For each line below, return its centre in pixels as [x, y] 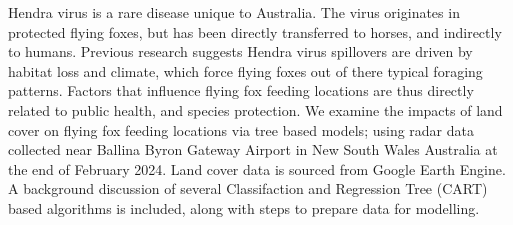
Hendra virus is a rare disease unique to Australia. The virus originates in [234, 12]
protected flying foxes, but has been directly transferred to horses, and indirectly [255, 31]
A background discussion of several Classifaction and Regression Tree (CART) [248, 188]
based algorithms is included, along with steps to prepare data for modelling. [244, 207]
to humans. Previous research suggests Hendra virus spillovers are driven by [240, 51]
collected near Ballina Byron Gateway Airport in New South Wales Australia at [253, 149]
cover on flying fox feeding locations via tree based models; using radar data [241, 129]
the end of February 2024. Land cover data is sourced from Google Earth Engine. [257, 168]
